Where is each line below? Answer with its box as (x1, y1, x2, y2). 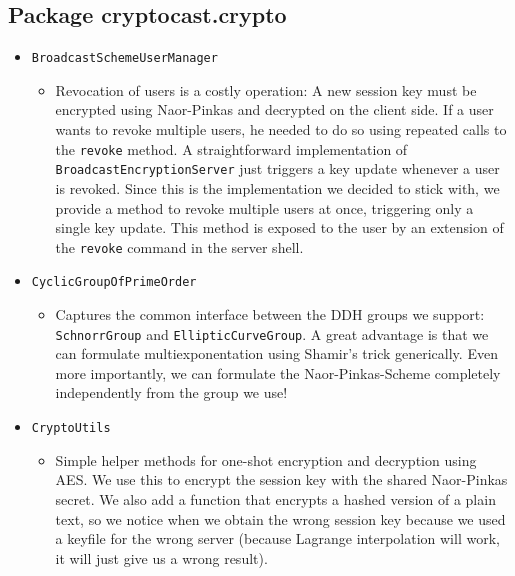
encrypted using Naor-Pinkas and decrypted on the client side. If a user (55, 99, 494, 120)
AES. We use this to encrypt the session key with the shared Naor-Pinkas (55, 469, 508, 490)
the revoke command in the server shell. (55, 236, 304, 257)
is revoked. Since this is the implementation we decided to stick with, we (55, 177, 500, 198)
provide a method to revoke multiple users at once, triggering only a (55, 197, 474, 218)
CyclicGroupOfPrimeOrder (31, 275, 197, 290)
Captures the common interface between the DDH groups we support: (55, 304, 485, 325)
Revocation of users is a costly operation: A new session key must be (55, 79, 477, 100)
